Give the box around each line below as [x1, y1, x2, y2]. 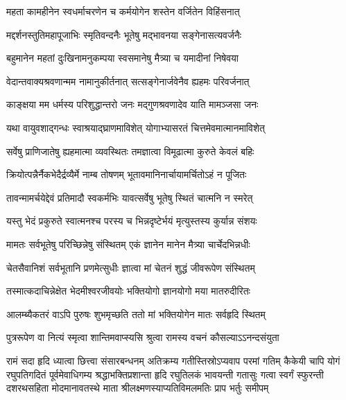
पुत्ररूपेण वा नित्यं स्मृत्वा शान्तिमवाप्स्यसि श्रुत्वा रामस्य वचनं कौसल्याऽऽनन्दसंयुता [6, 330, 279, 345]
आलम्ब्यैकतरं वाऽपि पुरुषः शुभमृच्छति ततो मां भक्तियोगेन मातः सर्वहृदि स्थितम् [6, 306, 266, 321]
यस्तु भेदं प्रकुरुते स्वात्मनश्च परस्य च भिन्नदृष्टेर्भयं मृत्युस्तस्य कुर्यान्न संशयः [6, 214, 257, 228]
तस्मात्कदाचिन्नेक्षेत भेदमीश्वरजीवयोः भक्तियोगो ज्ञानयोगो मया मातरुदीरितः [6, 284, 250, 298]
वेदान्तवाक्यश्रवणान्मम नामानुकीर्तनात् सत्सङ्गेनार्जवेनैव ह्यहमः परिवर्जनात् [6, 73, 250, 88]
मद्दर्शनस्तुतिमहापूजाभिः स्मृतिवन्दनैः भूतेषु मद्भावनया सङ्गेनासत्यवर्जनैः [6, 27, 242, 42]
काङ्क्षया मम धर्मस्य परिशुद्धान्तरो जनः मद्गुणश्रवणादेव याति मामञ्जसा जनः [6, 97, 259, 112]
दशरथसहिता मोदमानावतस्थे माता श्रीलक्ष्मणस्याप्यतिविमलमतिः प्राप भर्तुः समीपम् [6, 381, 269, 395]
